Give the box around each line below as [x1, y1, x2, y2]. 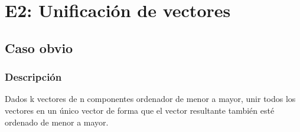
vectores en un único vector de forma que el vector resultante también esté [5, 104, 275, 116]
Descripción [5, 70, 62, 84]
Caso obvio [5, 38, 73, 57]
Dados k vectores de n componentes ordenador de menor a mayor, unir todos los [5, 93, 296, 105]
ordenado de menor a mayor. [5, 115, 109, 128]
